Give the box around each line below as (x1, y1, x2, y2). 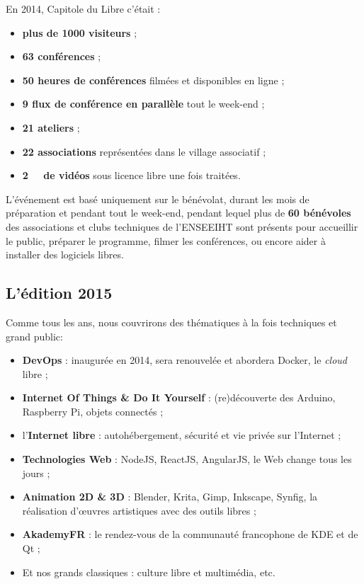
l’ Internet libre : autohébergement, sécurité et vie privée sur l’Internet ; (22, 428, 341, 442)
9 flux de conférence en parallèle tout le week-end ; (22, 96, 265, 111)
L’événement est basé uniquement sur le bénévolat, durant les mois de (6, 191, 309, 206)
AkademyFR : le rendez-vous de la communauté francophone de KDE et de (22, 527, 358, 542)
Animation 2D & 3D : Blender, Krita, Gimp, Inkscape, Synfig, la (22, 489, 318, 504)
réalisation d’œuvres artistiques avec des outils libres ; (22, 503, 256, 517)
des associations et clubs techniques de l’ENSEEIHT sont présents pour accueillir (6, 219, 358, 234)
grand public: (6, 328, 63, 343)
